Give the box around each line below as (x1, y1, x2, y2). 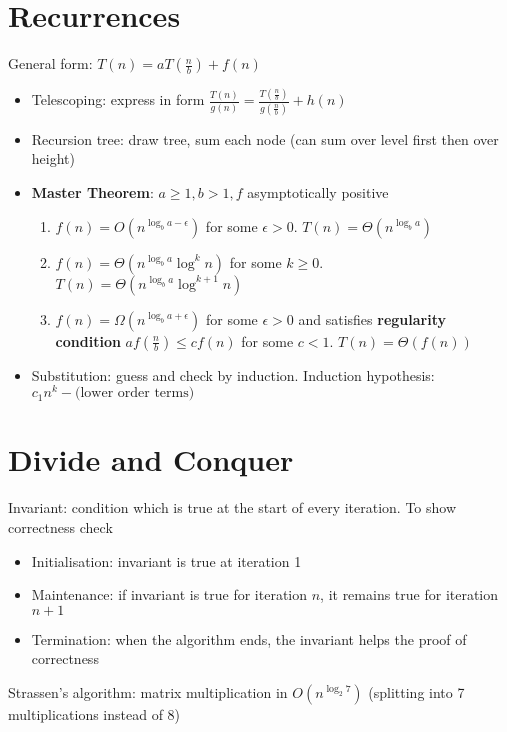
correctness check (8, 516, 113, 537)
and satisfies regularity (298, 308, 446, 329)
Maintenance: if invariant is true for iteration (31, 584, 308, 605)
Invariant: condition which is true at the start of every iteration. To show (8, 497, 457, 518)
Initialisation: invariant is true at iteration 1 (31, 550, 302, 571)
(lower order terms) (74, 386, 195, 401)
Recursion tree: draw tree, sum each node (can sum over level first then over (31, 128, 499, 149)
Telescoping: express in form (31, 89, 205, 110)
